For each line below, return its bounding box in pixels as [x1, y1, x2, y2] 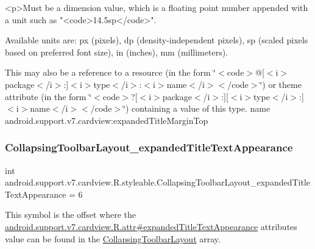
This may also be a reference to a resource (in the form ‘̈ [5, 66, 216, 79]
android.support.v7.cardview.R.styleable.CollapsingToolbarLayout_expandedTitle [5, 176, 311, 189]
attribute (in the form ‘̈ [5, 90, 92, 103]
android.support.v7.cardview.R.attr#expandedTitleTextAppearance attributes [5, 220, 297, 233]
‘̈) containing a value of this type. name [123, 102, 271, 115]
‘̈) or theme [260, 78, 302, 90]
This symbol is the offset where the [5, 208, 136, 221]
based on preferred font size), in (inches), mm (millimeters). [5, 45, 228, 58]
